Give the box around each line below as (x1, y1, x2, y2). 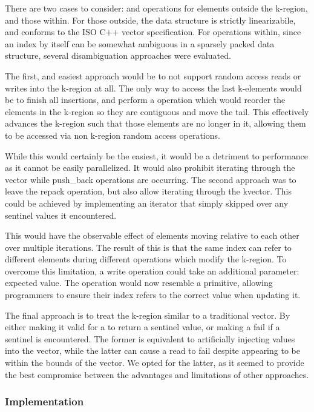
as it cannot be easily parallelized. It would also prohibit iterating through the (5, 161, 295, 174)
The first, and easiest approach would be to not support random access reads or (5, 69, 301, 82)
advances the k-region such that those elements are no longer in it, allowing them (5, 117, 306, 130)
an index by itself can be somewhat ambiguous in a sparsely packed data (5, 37, 275, 50)
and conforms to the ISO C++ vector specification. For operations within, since (5, 25, 301, 38)
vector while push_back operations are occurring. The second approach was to (5, 173, 296, 185)
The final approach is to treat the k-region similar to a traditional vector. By (5, 308, 290, 321)
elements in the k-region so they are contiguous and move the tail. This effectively (5, 105, 309, 118)
